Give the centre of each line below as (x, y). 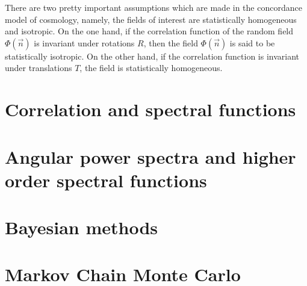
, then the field (171, 42)
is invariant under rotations (84, 42)
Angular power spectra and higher (150, 156)
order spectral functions (106, 180)
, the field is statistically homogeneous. (151, 68)
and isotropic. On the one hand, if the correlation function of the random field (149, 31)
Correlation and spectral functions (150, 109)
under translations (39, 68)
